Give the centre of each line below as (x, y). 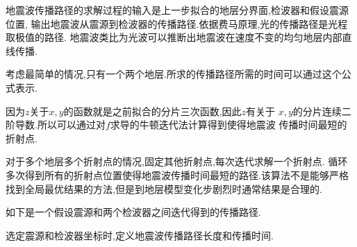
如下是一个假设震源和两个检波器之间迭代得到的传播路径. (133, 212)
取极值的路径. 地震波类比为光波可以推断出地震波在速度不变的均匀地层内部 (174, 37)
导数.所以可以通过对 (60, 125)
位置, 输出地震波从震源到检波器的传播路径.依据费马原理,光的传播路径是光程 (177, 23)
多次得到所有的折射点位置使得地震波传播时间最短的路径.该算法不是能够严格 (177, 174)
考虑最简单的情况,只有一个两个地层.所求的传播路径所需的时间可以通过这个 (174, 74)
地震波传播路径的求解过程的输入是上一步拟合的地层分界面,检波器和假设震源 (177, 10)
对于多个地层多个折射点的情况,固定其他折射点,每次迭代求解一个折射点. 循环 (177, 161)
